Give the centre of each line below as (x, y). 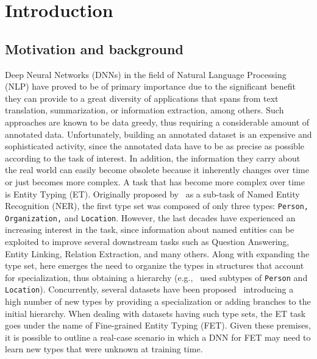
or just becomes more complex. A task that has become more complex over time (155, 181)
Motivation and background (94, 48)
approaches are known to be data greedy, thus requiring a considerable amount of (157, 122)
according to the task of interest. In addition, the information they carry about (153, 158)
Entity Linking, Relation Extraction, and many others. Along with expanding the (157, 253)
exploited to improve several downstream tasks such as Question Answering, (147, 242)
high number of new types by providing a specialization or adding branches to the (158, 301)
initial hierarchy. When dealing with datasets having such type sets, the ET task (155, 313)
